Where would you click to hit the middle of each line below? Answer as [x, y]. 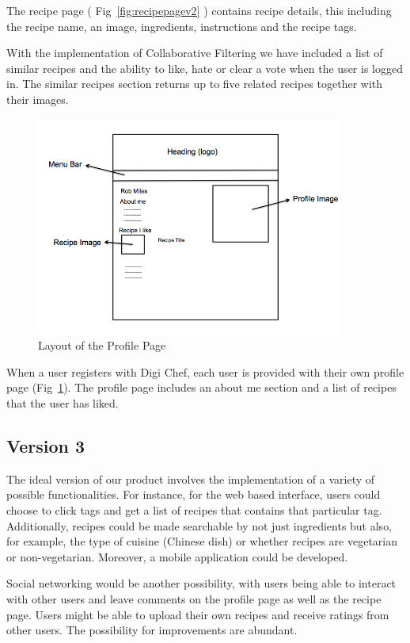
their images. [38, 99]
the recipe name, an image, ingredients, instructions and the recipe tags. [182, 26]
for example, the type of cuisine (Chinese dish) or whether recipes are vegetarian [202, 541]
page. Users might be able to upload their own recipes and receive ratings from [198, 614]
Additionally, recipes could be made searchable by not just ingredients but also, [199, 525]
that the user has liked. [63, 402]
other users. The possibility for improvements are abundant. [152, 630]
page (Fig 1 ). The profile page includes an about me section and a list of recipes [201, 387]
